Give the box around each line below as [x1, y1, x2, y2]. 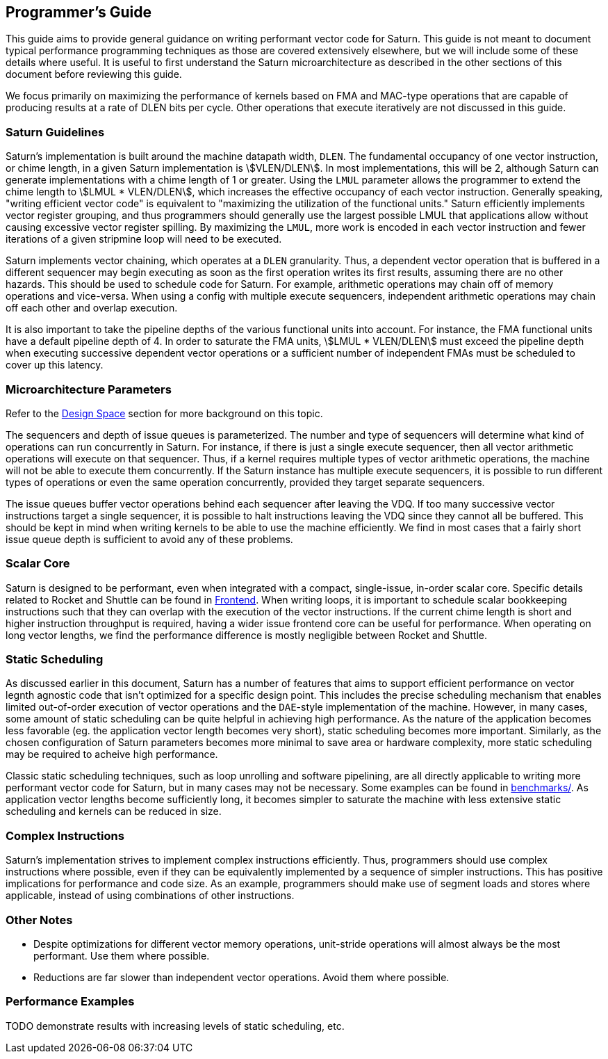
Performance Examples [6, 994, 135, 1009]
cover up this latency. [6, 359, 104, 371]
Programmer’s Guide [6, 3, 152, 21]
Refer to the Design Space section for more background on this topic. [6, 407, 323, 419]
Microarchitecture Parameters [6, 382, 172, 396]
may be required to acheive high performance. [6, 748, 218, 761]
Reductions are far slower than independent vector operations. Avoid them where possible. [33, 971, 450, 983]
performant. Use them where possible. [33, 949, 210, 962]
